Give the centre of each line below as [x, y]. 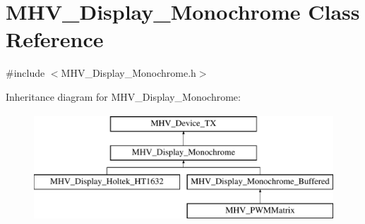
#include [25, 73]
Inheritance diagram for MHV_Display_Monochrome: [123, 96]
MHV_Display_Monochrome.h [128, 73]
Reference [55, 39]
